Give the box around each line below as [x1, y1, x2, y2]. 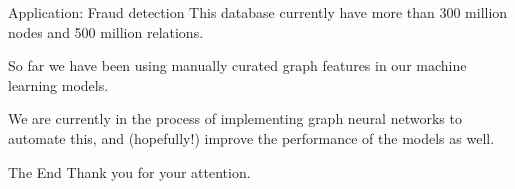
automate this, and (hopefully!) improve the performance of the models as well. [8, 127, 495, 148]
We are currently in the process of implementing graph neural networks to [8, 108, 462, 129]
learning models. [8, 74, 109, 95]
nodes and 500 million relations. [8, 21, 204, 42]
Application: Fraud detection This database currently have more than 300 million [8, 2, 508, 22]
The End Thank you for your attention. [8, 161, 251, 182]
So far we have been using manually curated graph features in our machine [8, 55, 467, 76]
